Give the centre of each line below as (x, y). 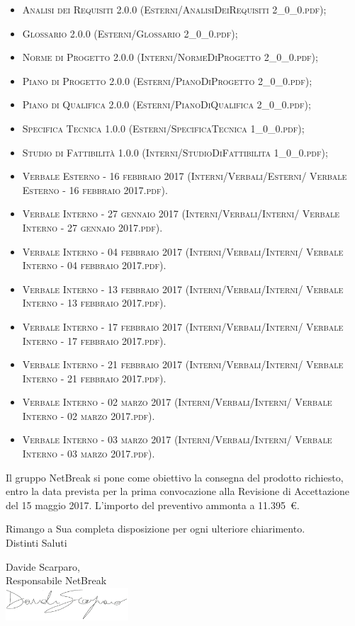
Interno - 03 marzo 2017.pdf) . (89, 454)
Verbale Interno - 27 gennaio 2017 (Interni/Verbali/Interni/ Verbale (181, 214)
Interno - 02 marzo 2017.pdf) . (89, 415)
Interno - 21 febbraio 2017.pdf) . (94, 378)
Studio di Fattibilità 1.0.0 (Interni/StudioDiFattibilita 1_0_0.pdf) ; (175, 152)
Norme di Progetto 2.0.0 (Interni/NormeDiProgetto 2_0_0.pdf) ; (170, 57)
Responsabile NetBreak (56, 580)
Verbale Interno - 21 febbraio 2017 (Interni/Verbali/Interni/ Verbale (183, 364)
